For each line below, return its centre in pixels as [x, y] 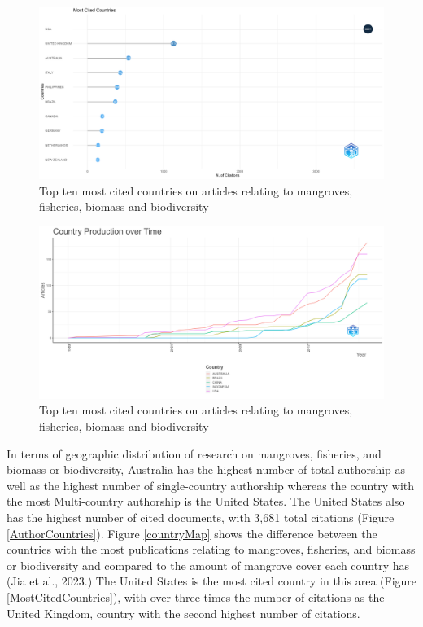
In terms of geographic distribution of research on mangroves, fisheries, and [194, 453]
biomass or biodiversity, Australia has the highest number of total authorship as [206, 469]
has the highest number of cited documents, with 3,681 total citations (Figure [201, 517]
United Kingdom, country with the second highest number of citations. [183, 613]
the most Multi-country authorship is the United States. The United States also [206, 501]
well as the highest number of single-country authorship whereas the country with [211, 485]
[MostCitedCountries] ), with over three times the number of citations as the [196, 596]
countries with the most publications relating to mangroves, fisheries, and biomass [211, 549]
